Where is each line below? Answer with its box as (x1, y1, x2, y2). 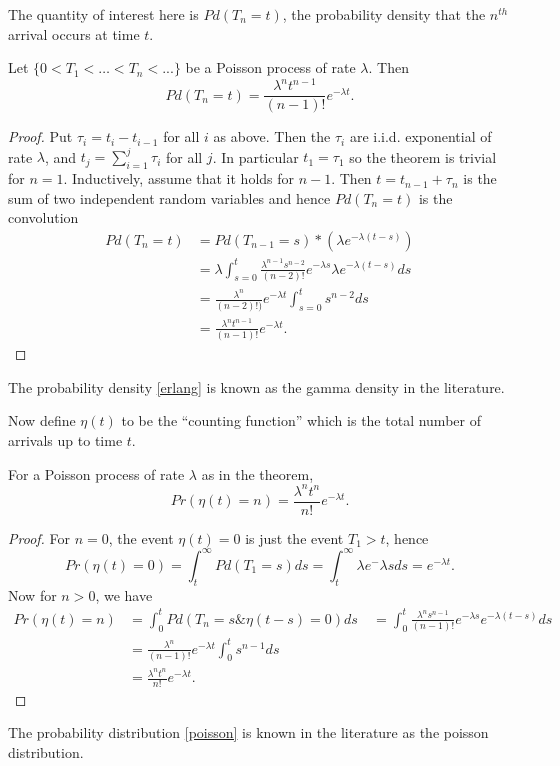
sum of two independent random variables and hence (8, 187, 331, 208)
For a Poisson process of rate (8, 463, 185, 484)
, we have (95, 584, 153, 605)
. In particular (212, 146, 299, 167)
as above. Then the (213, 126, 331, 147)
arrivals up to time (8, 430, 123, 450)
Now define (8, 410, 76, 431)
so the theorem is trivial (349, 146, 497, 167)
